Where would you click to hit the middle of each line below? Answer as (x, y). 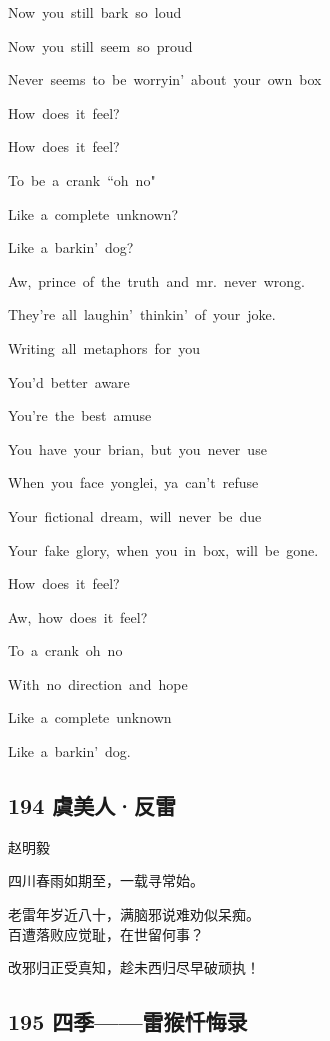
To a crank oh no (65, 650)
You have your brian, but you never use (137, 448)
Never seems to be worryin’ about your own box (165, 79)
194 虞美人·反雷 (92, 805)
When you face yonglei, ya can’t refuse (133, 482)
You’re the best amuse (80, 415)
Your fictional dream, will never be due (135, 515)
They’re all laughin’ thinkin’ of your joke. (142, 314)
